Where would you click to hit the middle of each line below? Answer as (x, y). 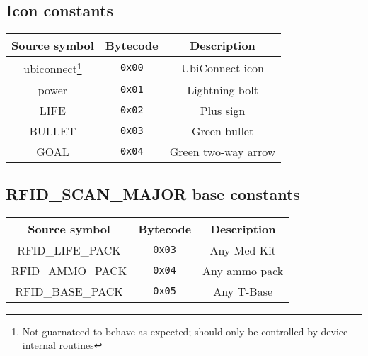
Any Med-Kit (243, 250)
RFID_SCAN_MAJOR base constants (153, 193)
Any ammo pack (243, 270)
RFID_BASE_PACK (69, 291)
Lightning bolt (223, 89)
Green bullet (223, 130)
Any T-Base (243, 291)
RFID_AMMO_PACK (69, 270)
